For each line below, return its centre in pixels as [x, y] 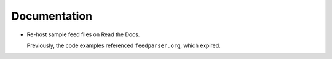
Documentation [52, 16]
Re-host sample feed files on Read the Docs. [83, 34]
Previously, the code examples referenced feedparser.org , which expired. [124, 45]
